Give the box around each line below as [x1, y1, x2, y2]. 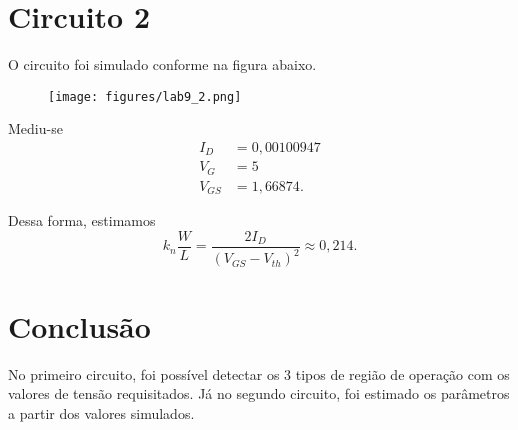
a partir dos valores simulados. [8, 402, 195, 423]
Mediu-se [8, 118, 63, 139]
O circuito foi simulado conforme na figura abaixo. [8, 54, 317, 75]
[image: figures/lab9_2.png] [48, 89, 242, 104]
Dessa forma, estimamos [8, 210, 156, 231]
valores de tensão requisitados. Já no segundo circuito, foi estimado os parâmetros [8, 383, 510, 404]
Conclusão [8, 305, 151, 346]
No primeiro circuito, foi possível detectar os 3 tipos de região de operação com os [8, 363, 510, 384]
